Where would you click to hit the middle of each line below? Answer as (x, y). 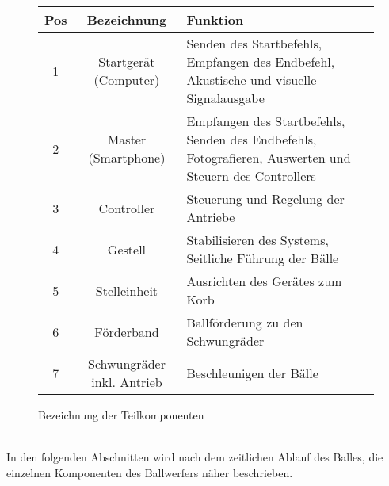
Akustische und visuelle (252, 80)
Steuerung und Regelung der (265, 199)
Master (127, 139)
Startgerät (127, 61)
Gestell (127, 249)
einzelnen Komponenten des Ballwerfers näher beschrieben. (150, 472)
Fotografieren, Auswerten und (269, 157)
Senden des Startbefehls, (254, 43)
